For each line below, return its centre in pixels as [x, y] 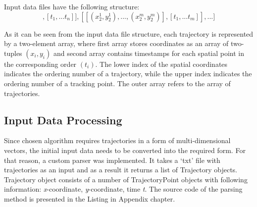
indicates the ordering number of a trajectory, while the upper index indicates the [128, 74]
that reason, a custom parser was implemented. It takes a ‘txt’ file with [112, 160]
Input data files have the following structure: [72, 6]
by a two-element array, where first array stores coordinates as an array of [116, 43]
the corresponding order [40, 64]
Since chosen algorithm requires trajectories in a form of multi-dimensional [117, 140]
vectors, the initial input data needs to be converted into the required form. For [125, 150]
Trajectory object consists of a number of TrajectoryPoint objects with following [126, 179]
